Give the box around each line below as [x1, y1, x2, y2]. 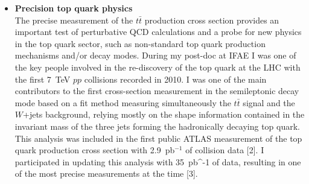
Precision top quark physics [14, 2, 133, 14]
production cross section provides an [144, 13, 279, 26]
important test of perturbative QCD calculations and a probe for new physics [14, 25, 302, 38]
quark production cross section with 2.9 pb [14, 144, 175, 156]
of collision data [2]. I [185, 144, 264, 156]
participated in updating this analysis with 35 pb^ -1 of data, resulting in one [14, 155, 301, 168]
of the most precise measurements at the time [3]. [14, 167, 198, 180]
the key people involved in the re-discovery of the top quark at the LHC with [14, 60, 301, 73]
